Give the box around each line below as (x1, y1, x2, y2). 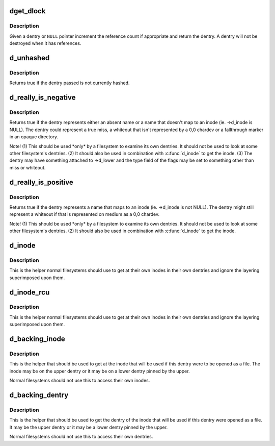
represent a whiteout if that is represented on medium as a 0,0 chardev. (9, 211, 160, 217)
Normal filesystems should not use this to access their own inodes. (9, 378, 150, 384)
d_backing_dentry (9, 390, 69, 399)
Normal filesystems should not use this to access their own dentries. (9, 434, 153, 440)
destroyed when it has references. (9, 40, 81, 46)
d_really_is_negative (9, 93, 76, 102)
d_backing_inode (9, 335, 66, 343)
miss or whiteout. (9, 164, 46, 170)
